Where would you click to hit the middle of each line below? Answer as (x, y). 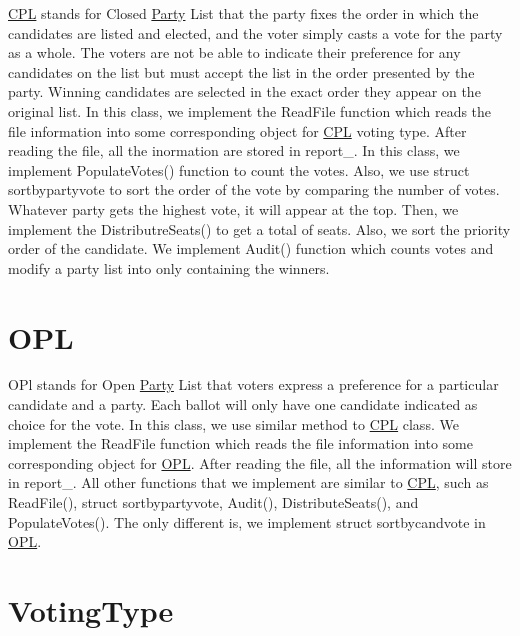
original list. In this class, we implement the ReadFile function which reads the (250, 110)
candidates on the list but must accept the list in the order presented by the (241, 71)
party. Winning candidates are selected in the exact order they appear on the (244, 91)
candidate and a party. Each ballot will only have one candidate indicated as (243, 404)
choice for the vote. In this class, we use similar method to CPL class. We (233, 423)
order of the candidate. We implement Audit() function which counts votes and (251, 248)
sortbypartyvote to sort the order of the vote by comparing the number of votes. (254, 189)
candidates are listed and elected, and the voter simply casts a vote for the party (255, 32)
